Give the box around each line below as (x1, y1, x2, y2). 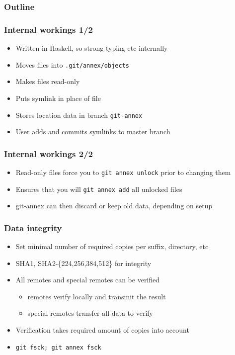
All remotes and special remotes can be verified (15, 274, 160, 285)
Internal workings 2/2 (4, 147, 93, 160)
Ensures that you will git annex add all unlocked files (15, 183, 182, 194)
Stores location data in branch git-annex (15, 109, 143, 120)
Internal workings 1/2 (4, 23, 93, 35)
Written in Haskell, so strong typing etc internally (15, 43, 168, 53)
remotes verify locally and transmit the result (27, 291, 166, 301)
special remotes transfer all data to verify (27, 308, 153, 318)
